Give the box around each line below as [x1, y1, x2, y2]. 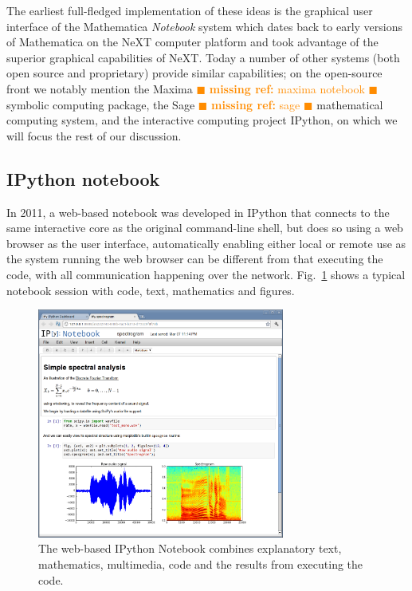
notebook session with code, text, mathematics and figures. [6, 282, 295, 298]
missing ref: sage [211, 96, 300, 112]
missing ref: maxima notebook [209, 80, 365, 97]
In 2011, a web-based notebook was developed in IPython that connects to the [6, 203, 390, 220]
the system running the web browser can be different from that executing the [6, 250, 383, 267]
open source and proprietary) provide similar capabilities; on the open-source [6, 65, 383, 81]
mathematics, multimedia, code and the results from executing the [38, 555, 363, 572]
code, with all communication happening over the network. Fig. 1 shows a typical [6, 266, 406, 282]
